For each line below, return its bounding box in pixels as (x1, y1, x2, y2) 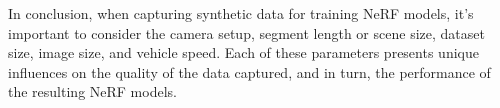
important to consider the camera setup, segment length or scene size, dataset (8, 22, 485, 43)
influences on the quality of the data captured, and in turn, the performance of (8, 61, 491, 82)
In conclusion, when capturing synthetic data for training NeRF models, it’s (8, 3, 474, 23)
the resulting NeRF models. (8, 81, 177, 102)
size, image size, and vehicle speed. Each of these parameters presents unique (8, 42, 479, 63)
